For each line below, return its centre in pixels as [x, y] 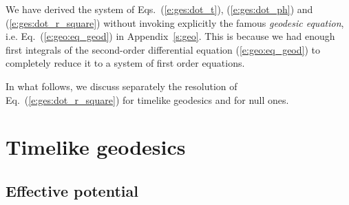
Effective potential [72, 190]
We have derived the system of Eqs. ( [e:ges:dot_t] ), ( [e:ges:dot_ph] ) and [159, 9]
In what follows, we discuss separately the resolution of [121, 86]
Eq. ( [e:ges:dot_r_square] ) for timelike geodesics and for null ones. [147, 99]
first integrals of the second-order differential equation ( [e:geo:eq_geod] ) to [163, 49]
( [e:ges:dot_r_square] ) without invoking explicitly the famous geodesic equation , [175, 22]
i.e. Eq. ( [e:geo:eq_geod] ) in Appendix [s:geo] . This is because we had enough [170, 36]
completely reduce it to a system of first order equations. [125, 63]
